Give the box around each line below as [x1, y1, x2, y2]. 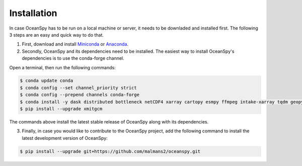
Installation [9, 8, 57, 19]
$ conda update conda [20, 78, 73, 84]
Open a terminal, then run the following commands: [9, 64, 116, 70]
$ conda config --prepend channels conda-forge [20, 92, 139, 98]
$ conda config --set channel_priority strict [20, 85, 137, 90]
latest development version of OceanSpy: [22, 135, 108, 141]
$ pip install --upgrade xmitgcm [20, 106, 103, 112]
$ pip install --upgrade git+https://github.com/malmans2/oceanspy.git [20, 148, 201, 154]
